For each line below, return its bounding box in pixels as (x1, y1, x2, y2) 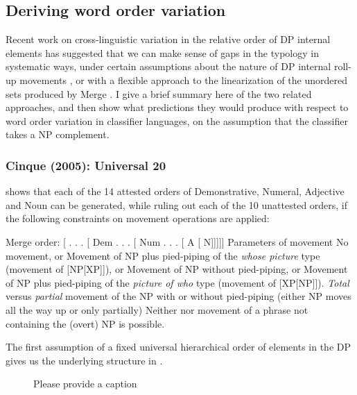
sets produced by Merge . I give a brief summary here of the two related (6, 86, 312, 101)
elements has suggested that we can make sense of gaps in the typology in (6, 45, 319, 60)
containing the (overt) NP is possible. (6, 316, 165, 330)
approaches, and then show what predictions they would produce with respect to (6, 100, 349, 115)
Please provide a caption (33, 376, 137, 391)
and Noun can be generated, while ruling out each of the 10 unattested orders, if (6, 197, 348, 212)
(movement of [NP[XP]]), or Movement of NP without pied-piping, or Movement (6, 262, 348, 276)
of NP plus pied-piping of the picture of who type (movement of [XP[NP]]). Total (6, 275, 349, 289)
